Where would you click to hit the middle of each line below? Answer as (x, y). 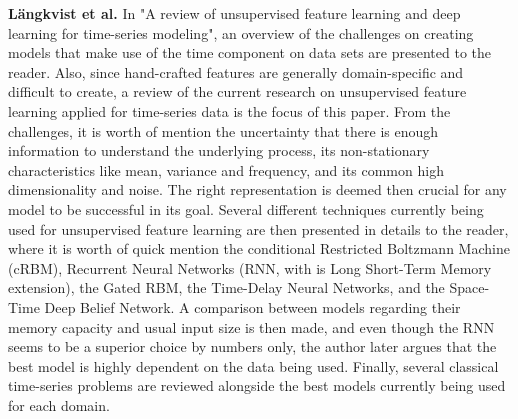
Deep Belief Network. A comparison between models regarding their (252, 306)
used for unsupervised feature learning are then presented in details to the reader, (258, 228)
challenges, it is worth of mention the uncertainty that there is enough (223, 130)
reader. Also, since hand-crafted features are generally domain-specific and (236, 71)
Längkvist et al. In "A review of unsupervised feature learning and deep (234, 13)
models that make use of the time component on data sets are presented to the (249, 52)
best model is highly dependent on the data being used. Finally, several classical (253, 365)
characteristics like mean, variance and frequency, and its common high (226, 169)
